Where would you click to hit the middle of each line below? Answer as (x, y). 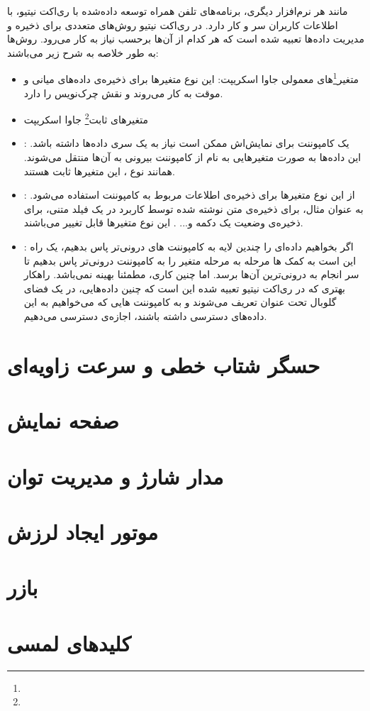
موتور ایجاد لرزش (83, 531)
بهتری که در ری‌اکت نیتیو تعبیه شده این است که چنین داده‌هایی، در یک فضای (184, 288)
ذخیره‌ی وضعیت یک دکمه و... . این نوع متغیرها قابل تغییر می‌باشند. (163, 222)
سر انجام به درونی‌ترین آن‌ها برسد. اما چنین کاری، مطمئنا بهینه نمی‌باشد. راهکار (191, 274)
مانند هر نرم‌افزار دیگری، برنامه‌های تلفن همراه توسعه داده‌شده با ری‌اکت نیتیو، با (178, 11)
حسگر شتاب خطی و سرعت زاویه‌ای (164, 364)
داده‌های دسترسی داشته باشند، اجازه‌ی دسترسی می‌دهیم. (145, 316)
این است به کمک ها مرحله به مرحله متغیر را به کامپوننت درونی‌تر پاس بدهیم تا (190, 260)
